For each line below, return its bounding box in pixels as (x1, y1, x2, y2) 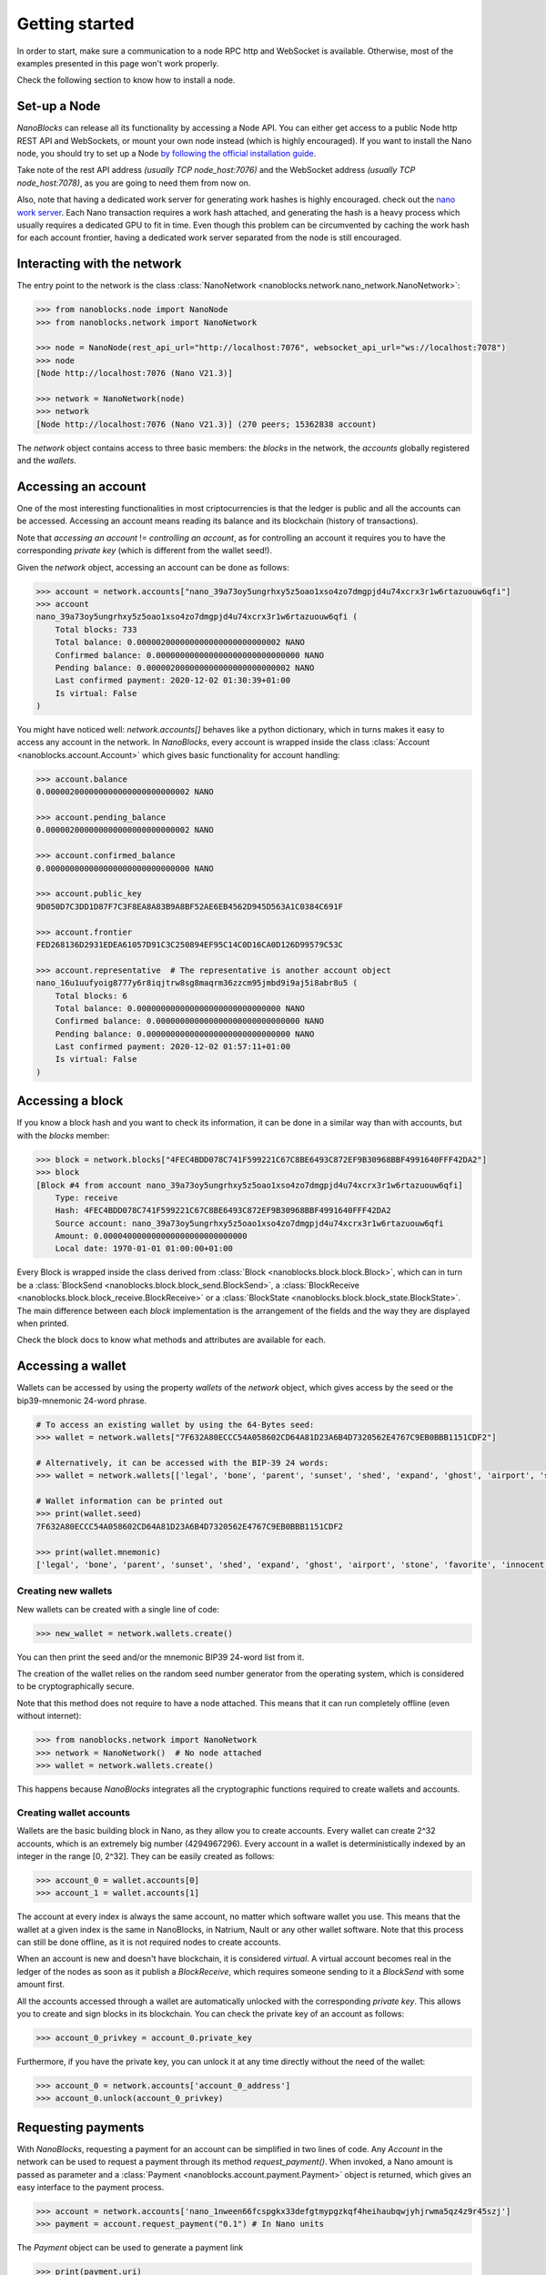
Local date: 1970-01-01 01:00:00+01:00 (55, 1243, 234, 1254)
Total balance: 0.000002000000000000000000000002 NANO (55, 637, 305, 648)
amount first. (16, 1979, 66, 1990)
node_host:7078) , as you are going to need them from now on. (16, 177, 251, 188)
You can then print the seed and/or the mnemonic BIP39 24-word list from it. (16, 1652, 305, 1663)
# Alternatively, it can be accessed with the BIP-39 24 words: (35, 1457, 329, 1468)
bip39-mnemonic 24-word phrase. (16, 1395, 147, 1406)
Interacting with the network (16, 256, 182, 272)
